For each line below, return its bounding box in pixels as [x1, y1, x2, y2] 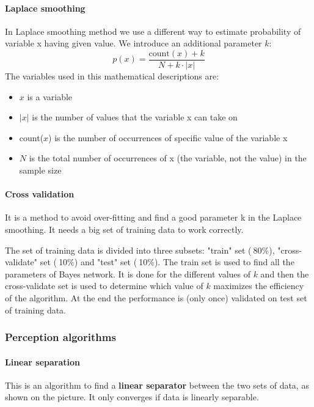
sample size [19, 164, 62, 177]
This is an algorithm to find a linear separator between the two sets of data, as [5, 378, 309, 391]
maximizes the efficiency [213, 279, 304, 292]
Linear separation [5, 355, 80, 368]
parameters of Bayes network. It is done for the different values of [5, 267, 250, 280]
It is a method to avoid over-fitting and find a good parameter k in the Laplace [5, 211, 302, 224]
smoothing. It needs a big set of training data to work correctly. [5, 223, 244, 235]
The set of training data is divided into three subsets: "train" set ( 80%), [5, 243, 275, 256]
